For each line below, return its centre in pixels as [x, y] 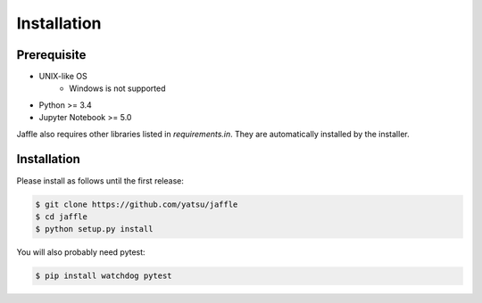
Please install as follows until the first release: [100, 180]
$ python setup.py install [94, 229]
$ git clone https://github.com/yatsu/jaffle [137, 204]
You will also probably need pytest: [81, 252]
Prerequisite [51, 55]
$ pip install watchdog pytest [104, 276]
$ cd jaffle [62, 217]
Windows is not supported [117, 88]
